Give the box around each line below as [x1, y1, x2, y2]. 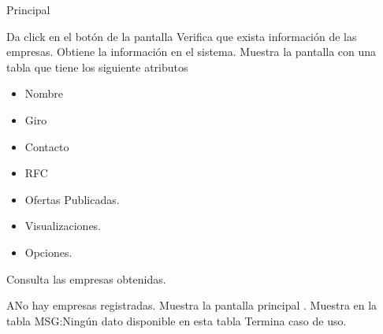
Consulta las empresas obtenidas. [6, 270, 166, 287]
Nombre [24, 85, 64, 102]
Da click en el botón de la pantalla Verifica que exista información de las [6, 28, 357, 44]
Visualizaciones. [24, 217, 102, 234]
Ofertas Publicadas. [24, 191, 120, 207]
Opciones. [24, 243, 73, 260]
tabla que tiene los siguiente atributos [6, 58, 188, 75]
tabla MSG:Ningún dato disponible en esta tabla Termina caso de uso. [6, 312, 347, 328]
